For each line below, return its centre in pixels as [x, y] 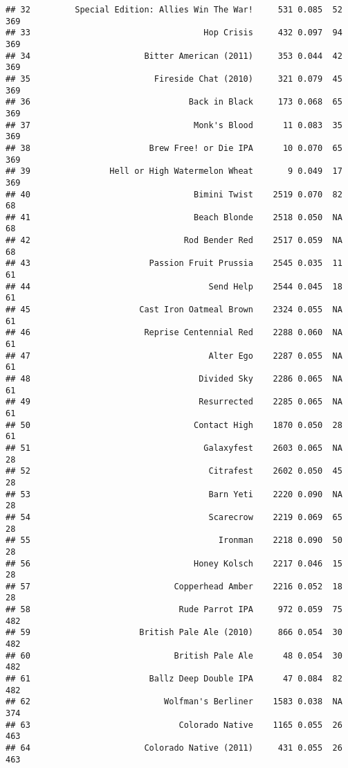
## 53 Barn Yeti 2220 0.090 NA [174, 494]
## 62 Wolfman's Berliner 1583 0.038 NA [174, 702]
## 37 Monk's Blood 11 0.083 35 [174, 125]
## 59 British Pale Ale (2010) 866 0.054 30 [174, 633]
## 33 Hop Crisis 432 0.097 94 [174, 33]
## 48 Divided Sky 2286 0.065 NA [174, 379]
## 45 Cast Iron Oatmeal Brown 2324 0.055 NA [174, 310]
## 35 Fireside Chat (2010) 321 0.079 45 [174, 79]
